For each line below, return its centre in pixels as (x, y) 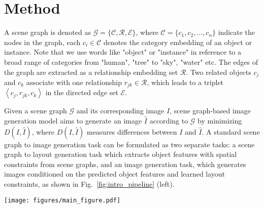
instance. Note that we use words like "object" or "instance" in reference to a (123, 52)
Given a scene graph (36, 111)
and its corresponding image (120, 111)
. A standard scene (231, 131)
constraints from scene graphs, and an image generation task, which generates (125, 164)
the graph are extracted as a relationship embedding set (91, 72)
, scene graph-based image (210, 111)
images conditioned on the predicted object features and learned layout (115, 174)
